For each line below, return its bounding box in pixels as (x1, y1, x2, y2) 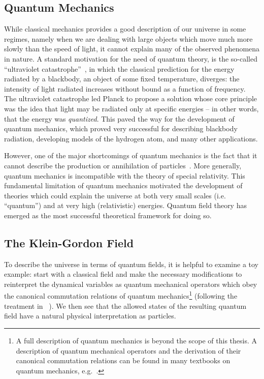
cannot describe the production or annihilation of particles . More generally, (4, 160, 242, 170)
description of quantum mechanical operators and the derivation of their (16, 345, 241, 356)
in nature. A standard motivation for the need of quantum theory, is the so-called (4, 53, 257, 64)
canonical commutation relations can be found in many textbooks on (16, 355, 230, 366)
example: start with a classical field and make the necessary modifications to (4, 269, 242, 279)
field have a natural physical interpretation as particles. (4, 310, 176, 321)
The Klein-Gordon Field (4, 235, 134, 250)
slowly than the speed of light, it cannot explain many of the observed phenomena (4, 43, 260, 54)
